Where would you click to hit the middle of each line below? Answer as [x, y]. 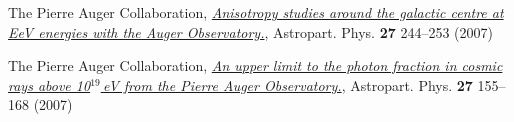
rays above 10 [49, 84]
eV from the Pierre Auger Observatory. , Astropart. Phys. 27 [288, 84]
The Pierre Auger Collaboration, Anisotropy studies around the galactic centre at [256, 12]
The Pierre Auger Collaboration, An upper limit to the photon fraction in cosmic [255, 65]
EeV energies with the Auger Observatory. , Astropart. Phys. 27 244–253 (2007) [250, 31]
